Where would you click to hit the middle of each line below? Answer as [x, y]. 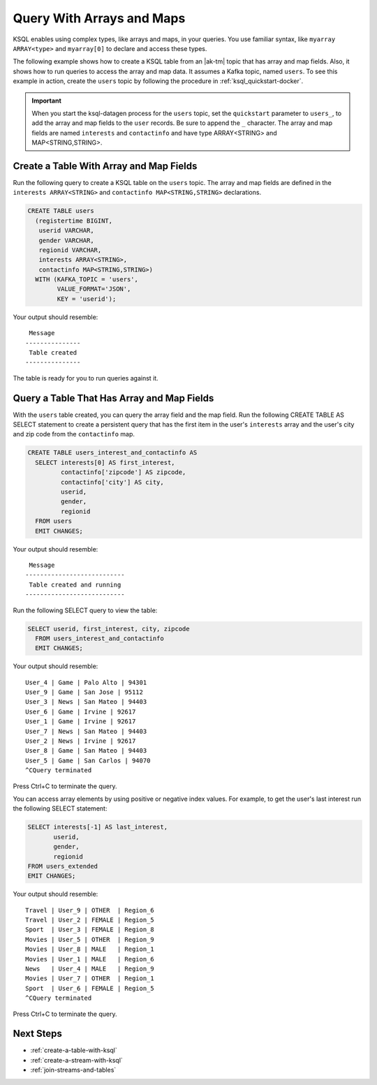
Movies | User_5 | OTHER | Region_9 [90, 939]
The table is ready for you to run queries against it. [86, 378]
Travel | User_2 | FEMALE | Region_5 [90, 920]
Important [47, 101]
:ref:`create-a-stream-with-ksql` [77, 1060]
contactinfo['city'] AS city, [112, 482]
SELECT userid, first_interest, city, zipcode [109, 629]
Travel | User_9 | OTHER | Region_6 [90, 910]
